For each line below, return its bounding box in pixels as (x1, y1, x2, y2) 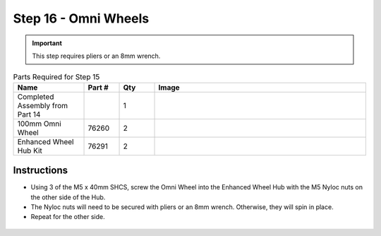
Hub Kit (17, 146, 42, 155)
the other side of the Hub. (30, 193, 106, 201)
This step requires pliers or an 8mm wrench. (32, 52, 161, 60)
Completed (17, 92, 54, 102)
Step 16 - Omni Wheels (13, 11, 150, 26)
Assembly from (17, 100, 68, 110)
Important (32, 39, 63, 47)
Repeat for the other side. (30, 213, 105, 221)
